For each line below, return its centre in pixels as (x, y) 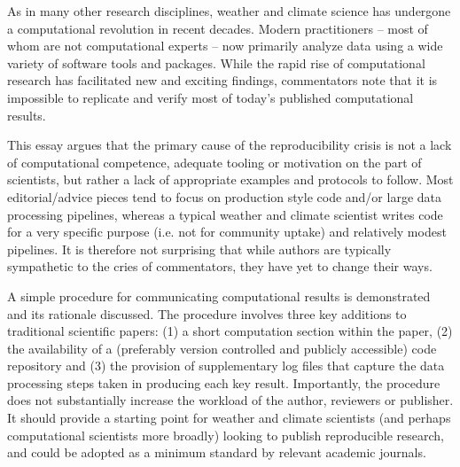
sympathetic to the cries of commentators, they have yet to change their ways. (220, 266)
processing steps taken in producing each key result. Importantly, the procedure (224, 382)
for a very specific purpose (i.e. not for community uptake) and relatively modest (227, 232)
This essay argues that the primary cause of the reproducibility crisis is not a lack (230, 145)
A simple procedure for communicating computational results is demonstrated (219, 296)
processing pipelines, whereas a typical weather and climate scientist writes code (225, 214)
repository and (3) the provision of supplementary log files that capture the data (226, 366)
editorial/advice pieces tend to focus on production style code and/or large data (225, 196)
